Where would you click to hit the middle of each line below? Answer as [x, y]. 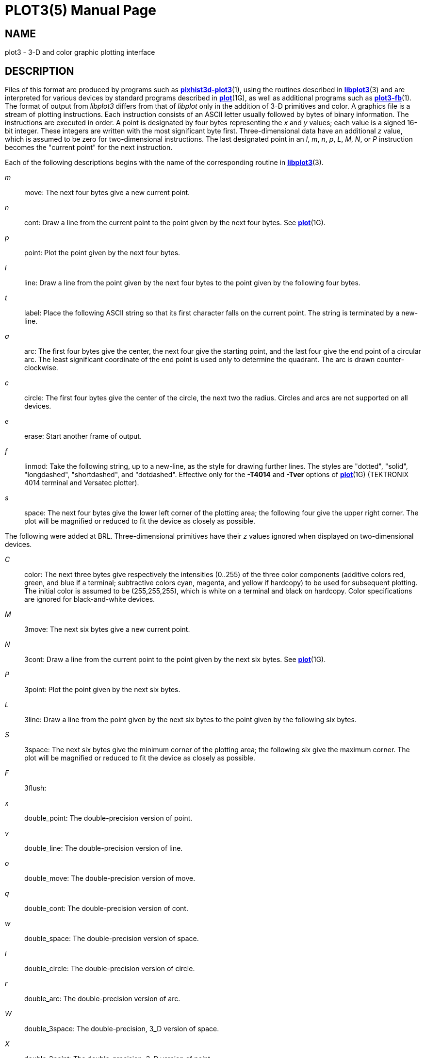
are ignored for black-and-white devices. [90, 599]
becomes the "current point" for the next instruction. [89, 148]
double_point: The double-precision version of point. [108, 818]
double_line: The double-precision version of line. [104, 848]
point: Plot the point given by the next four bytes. [102, 253]
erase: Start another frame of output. [83, 436]
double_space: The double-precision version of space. [112, 939]
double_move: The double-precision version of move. [110, 878]
